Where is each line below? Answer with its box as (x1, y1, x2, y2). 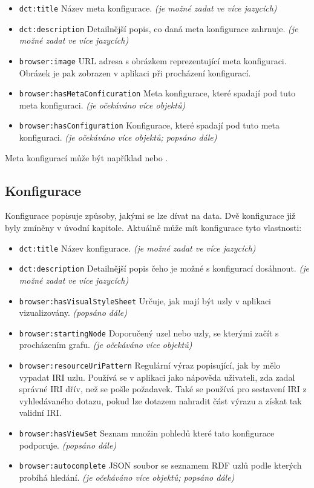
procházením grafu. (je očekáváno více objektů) (19, 338, 192, 351)
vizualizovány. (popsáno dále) (19, 306, 127, 319)
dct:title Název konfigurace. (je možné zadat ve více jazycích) (19, 241, 256, 254)
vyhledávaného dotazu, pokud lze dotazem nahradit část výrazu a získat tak (19, 394, 302, 407)
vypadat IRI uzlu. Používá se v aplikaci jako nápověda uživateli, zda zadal (19, 370, 295, 383)
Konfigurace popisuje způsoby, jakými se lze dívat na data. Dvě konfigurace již (5, 209, 296, 222)
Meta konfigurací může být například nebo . (5, 151, 168, 164)
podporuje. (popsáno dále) (19, 438, 117, 451)
